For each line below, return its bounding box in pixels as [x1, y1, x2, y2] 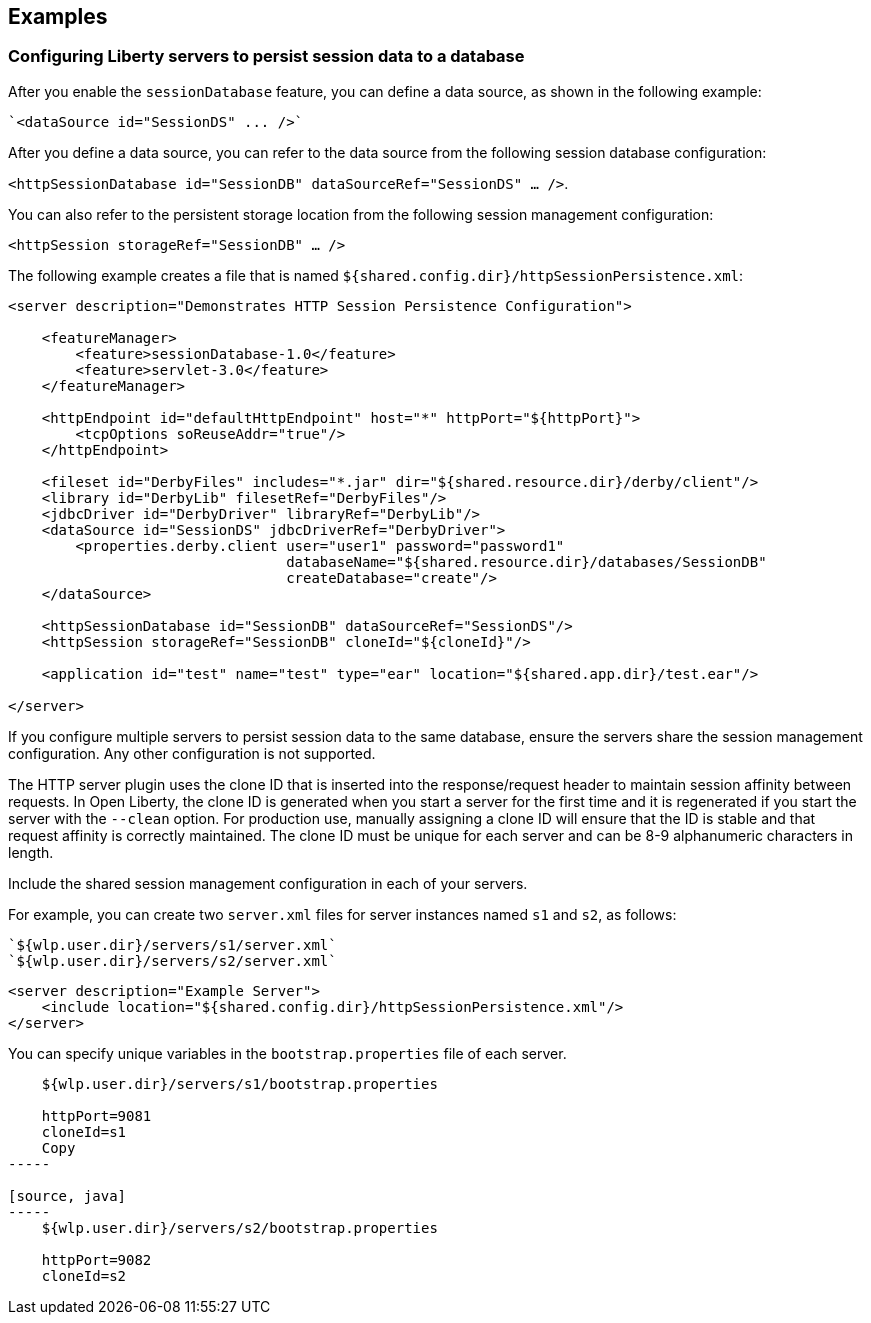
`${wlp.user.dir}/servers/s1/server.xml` [8, 936, 337, 953]
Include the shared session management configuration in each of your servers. [8, 874, 528, 892]
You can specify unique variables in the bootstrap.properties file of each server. [8, 1044, 567, 1062]
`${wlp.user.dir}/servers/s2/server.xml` [8, 952, 337, 969]
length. [8, 843, 54, 861]
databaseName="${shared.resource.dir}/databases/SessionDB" [286, 553, 767, 570]
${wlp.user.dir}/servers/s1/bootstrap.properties [41, 1075, 438, 1092]
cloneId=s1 [41, 1123, 127, 1140]
